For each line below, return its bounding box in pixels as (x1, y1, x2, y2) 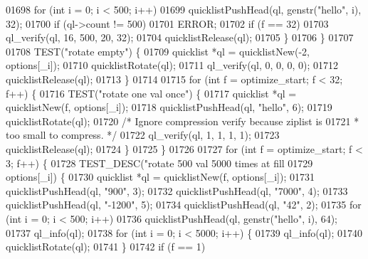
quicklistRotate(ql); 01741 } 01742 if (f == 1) (6, 239, 206, 254)
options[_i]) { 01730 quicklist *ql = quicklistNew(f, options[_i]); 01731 (6, 169, 315, 184)
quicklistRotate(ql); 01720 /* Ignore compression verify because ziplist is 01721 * (6, 113, 359, 128)
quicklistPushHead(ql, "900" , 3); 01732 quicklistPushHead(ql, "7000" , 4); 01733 (6, 183, 348, 198)
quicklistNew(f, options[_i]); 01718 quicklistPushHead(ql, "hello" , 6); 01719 (6, 100, 332, 115)
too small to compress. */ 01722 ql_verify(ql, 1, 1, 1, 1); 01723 (6, 127, 280, 142)
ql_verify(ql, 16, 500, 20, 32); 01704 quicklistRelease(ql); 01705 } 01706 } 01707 (6, 30, 354, 45)
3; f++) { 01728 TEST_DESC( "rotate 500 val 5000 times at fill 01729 (6, 155, 313, 170)
